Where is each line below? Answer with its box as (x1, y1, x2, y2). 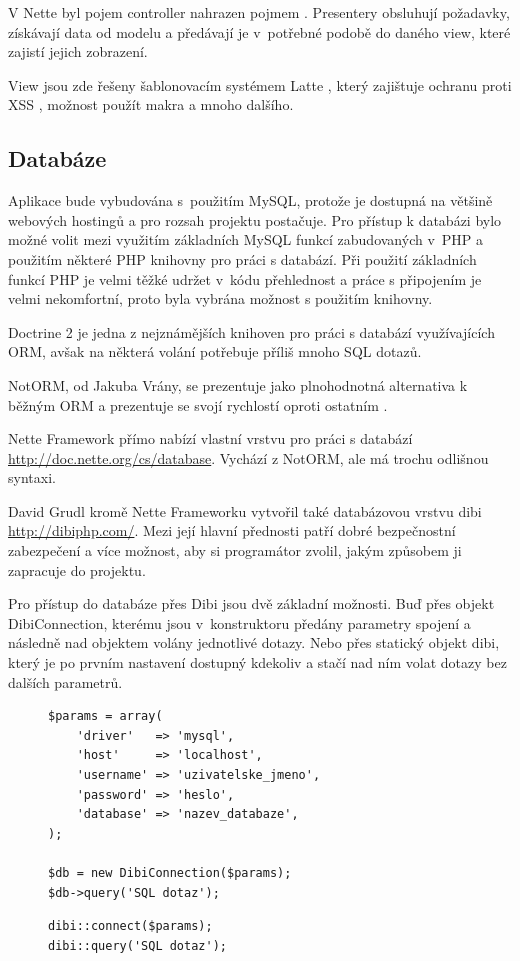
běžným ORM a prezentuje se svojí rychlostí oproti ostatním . (8, 394, 388, 415)
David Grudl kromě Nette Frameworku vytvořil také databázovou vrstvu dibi (8, 500, 482, 521)
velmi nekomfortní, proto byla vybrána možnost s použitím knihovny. (8, 288, 433, 309)
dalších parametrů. (8, 671, 123, 692)
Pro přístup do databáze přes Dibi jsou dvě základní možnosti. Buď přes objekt (8, 593, 495, 614)
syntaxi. (8, 467, 56, 488)
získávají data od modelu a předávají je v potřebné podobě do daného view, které (8, 21, 511, 42)
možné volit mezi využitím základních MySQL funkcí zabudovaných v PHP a (8, 229, 484, 250)
